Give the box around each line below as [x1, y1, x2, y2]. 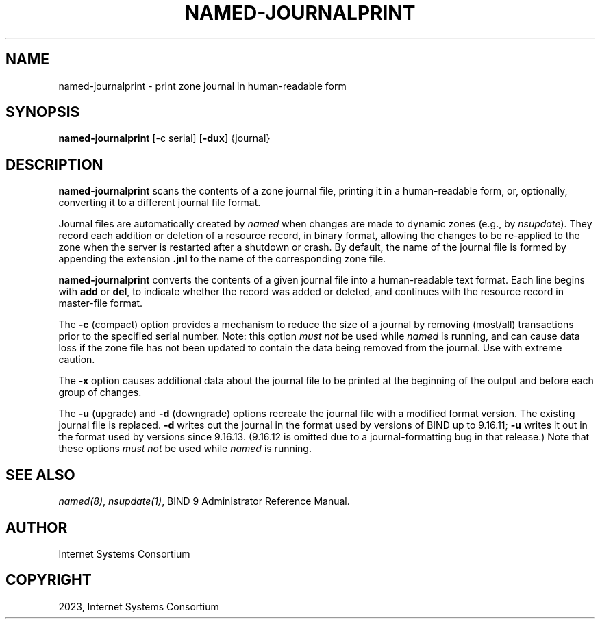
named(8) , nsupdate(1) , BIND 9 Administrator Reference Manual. [58, 495, 350, 508]
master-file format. [58, 297, 143, 310]
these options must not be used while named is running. [58, 442, 312, 455]
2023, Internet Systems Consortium [58, 600, 219, 612]
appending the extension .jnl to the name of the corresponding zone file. [58, 253, 386, 265]
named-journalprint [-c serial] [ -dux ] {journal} [58, 132, 271, 145]
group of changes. [58, 386, 142, 399]
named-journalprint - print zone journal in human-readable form [58, 79, 347, 92]
